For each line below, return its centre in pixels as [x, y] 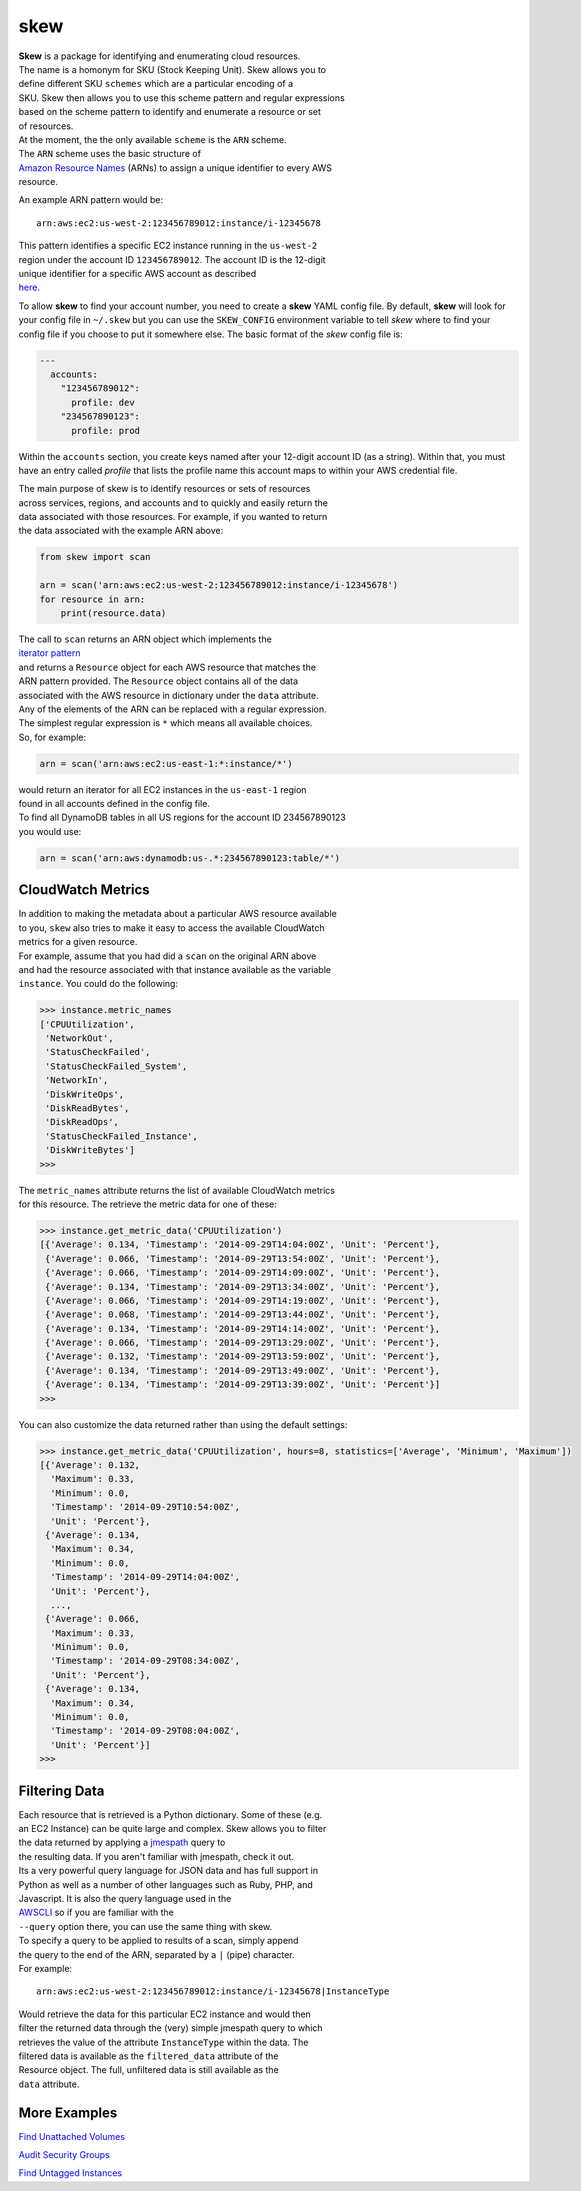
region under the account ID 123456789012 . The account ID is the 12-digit [172, 259]
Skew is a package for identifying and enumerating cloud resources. [159, 56]
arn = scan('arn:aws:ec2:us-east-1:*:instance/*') [166, 763]
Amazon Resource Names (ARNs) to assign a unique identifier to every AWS [175, 167]
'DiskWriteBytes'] [90, 1150]
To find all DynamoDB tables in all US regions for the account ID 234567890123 [182, 817]
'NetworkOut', [79, 1038]
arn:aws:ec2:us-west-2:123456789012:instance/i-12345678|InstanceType [213, 1991]
